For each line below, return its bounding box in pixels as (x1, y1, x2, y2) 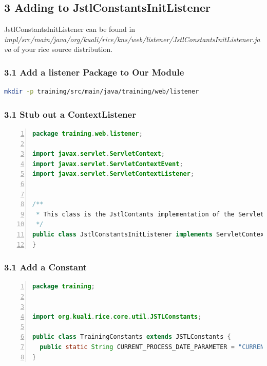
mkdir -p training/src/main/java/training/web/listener (4, 88, 199, 96)
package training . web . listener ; (32, 130, 143, 138)
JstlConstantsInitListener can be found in (4, 24, 136, 34)
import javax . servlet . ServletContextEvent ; (32, 160, 183, 168)
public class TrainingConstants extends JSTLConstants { (32, 333, 231, 341)
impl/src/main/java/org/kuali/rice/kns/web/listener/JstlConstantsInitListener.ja (4, 33, 260, 44)
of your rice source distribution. (13, 44, 113, 54)
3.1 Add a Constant (4, 261, 87, 273)
